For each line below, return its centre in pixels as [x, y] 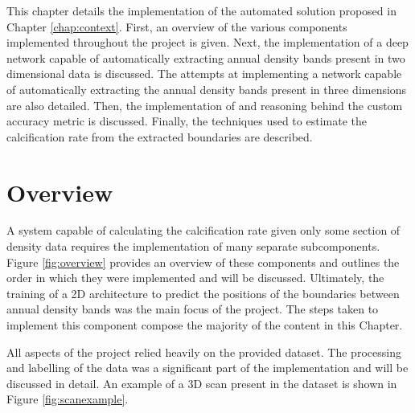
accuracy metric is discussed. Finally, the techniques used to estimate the [187, 121]
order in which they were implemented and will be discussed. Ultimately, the [195, 278]
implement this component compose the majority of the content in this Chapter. [205, 325]
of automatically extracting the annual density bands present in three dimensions [207, 89]
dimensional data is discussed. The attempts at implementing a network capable [204, 74]
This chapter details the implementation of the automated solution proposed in [201, 10]
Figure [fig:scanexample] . [68, 399]
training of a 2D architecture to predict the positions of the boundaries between [203, 293]
